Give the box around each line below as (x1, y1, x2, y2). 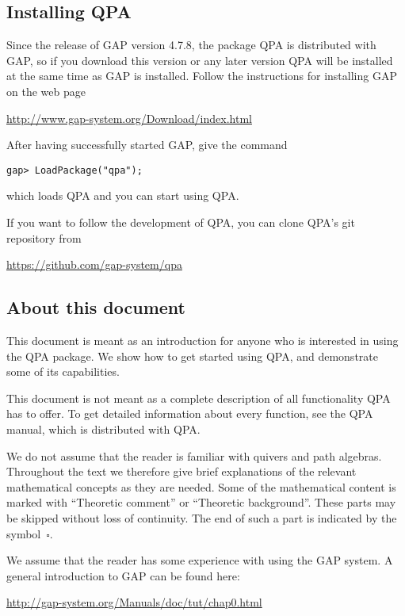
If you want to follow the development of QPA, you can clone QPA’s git (6, 214, 355, 231)
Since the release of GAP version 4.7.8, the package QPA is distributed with (6, 36, 376, 53)
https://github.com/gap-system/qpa (6, 256, 182, 273)
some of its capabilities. (6, 363, 120, 380)
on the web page (6, 82, 86, 99)
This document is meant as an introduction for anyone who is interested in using (6, 332, 399, 348)
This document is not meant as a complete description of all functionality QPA (6, 389, 391, 406)
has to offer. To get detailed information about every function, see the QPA (6, 405, 373, 422)
